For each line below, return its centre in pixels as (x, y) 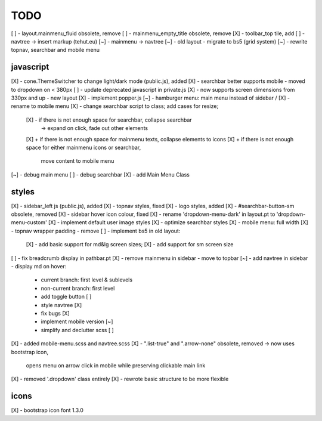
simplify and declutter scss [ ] (78, 330)
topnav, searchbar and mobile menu (55, 50)
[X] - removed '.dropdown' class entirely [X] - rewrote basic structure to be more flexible (120, 379)
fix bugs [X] (55, 313)
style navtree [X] (61, 305)
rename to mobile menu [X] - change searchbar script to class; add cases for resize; (115, 106)
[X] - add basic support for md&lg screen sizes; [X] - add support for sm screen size (130, 244)
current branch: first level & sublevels (87, 280)
